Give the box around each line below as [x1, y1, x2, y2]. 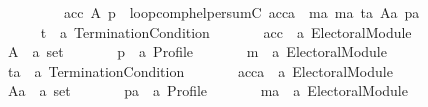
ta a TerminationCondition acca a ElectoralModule [7, 60, 393, 81]
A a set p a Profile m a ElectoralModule [7, 41, 387, 62]
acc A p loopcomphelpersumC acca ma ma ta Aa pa [63, 2, 420, 22]
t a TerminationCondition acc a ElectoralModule [40, 21, 412, 42]
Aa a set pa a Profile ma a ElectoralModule [7, 80, 408, 101]
